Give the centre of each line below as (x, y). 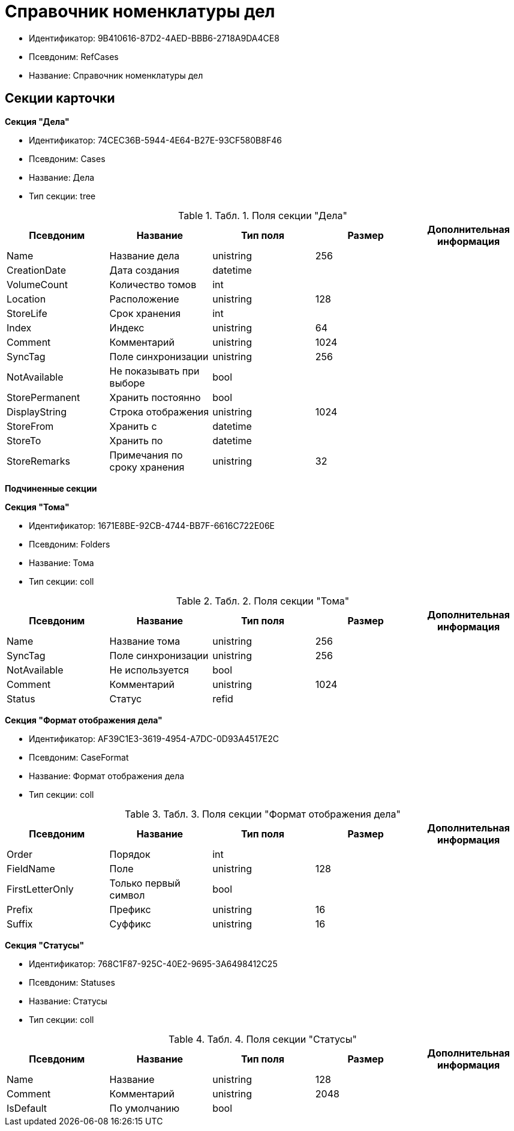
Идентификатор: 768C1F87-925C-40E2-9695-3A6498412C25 (153, 964)
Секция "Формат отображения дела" (84, 720)
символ (127, 895)
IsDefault (27, 1108)
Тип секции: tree (62, 196)
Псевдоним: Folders (70, 544)
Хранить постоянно (155, 397)
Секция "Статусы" (45, 945)
